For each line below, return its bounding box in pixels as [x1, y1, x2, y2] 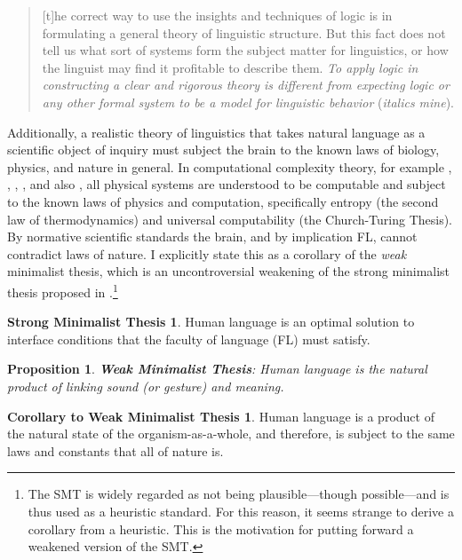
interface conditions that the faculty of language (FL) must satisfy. [7, 329, 370, 348]
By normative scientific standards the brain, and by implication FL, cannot [7, 227, 418, 246]
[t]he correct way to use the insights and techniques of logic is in [42, 6, 393, 24]
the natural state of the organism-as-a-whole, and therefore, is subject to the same [7, 424, 455, 443]
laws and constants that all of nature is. [7, 441, 224, 460]
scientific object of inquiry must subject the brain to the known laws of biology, [7, 140, 440, 159]
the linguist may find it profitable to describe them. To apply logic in [42, 58, 418, 76]
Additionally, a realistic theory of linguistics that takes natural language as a [7, 122, 426, 141]
